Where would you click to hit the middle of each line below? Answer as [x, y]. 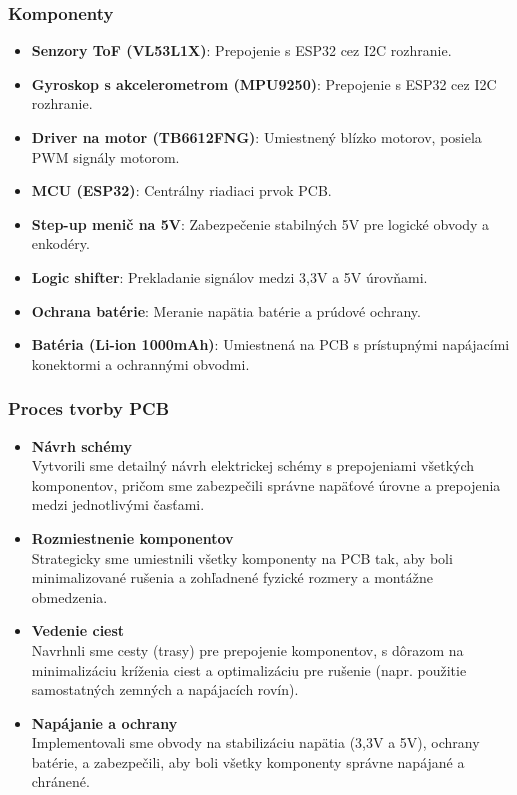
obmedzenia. [69, 596]
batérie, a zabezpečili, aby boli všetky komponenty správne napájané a [248, 761]
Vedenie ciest [78, 630]
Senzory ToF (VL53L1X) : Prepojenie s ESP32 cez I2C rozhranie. [241, 50]
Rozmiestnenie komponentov [132, 537]
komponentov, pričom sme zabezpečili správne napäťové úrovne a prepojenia [266, 484]
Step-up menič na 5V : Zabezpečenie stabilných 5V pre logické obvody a [260, 223]
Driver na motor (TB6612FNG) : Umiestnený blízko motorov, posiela [256, 137]
